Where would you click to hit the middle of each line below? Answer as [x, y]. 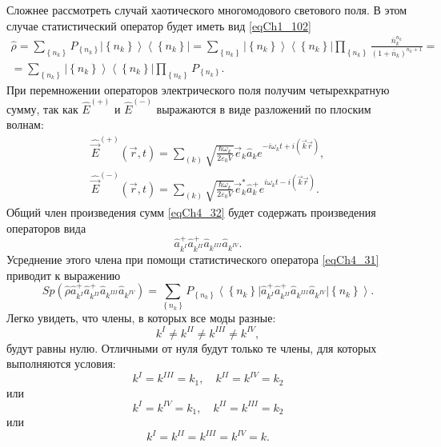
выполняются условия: [61, 363]
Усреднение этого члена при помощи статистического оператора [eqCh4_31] [193, 259]
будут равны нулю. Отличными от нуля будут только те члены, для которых [192, 347]
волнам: [25, 124]
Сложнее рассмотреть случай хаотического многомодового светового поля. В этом [207, 10]
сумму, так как [42, 108]
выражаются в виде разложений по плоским [264, 108]
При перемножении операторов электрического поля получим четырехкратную [198, 89]
